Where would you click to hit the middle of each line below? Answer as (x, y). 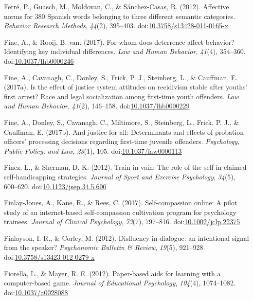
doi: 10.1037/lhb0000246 (39, 61)
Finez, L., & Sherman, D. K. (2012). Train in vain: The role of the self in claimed (125, 167)
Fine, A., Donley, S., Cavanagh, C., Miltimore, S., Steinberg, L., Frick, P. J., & (122, 122)
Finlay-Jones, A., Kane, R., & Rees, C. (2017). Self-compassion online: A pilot (121, 203)
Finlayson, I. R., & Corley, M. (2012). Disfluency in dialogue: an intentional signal (126, 238)
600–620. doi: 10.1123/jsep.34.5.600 (55, 186)
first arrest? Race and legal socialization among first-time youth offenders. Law (121, 96)
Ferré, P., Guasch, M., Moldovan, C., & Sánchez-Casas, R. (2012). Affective (117, 6)
